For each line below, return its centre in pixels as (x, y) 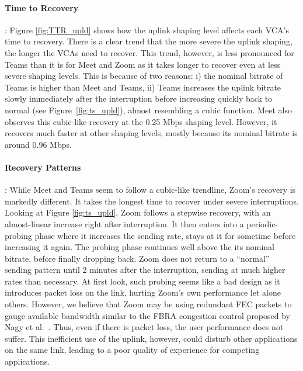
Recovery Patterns (43, 167)
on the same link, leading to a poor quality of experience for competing (132, 350)
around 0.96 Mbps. (38, 144)
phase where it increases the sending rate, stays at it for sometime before (165, 235)
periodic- (262, 223)
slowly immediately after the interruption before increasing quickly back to (139, 98)
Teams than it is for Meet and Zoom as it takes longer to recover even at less (143, 64)
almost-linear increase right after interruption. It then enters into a (124, 223)
